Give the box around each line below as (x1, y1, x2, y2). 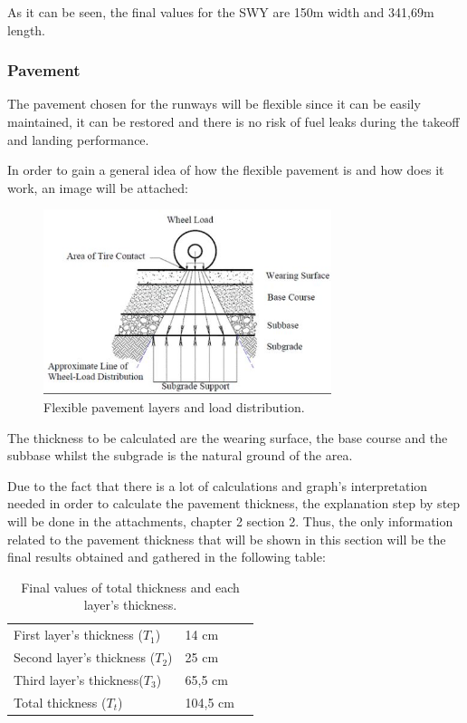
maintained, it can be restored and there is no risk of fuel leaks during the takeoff (7, 112, 460, 130)
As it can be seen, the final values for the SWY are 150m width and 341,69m (7, 3, 434, 21)
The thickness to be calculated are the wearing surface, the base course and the (7, 428, 448, 447)
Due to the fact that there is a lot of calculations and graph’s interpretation (7, 476, 428, 495)
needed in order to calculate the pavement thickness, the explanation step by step (7, 494, 461, 513)
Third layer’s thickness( (14, 670, 144, 689)
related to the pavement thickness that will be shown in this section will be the (7, 529, 446, 548)
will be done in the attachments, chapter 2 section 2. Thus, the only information (7, 511, 453, 530)
